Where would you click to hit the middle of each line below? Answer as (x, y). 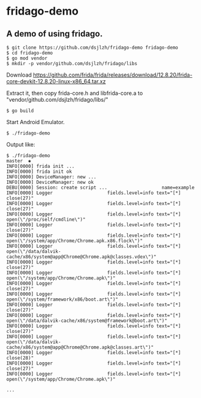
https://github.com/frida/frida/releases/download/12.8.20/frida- (113, 75)
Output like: (21, 145)
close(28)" (20, 358)
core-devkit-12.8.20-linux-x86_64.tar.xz (56, 81)
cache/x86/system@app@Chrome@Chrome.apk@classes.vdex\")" (81, 257)
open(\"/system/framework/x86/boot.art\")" (62, 299)
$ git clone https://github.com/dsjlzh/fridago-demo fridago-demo (92, 47)
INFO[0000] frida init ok (39, 172)
